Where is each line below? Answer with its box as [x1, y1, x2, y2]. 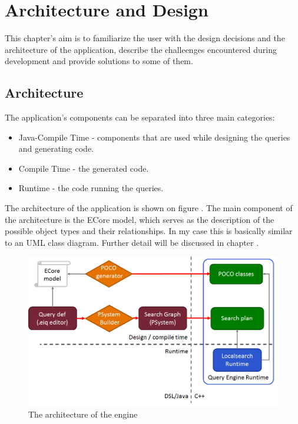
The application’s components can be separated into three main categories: [5, 111, 275, 123]
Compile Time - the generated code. [18, 162, 149, 174]
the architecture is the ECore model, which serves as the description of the [5, 213, 274, 225]
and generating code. [18, 142, 94, 155]
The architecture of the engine [28, 408, 138, 420]
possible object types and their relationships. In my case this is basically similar [5, 225, 293, 237]
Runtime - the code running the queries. [18, 182, 164, 194]
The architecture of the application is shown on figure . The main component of [5, 202, 293, 214]
